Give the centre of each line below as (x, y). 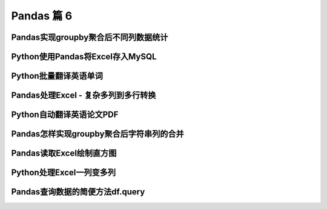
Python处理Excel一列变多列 (64, 173)
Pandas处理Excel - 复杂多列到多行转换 (84, 95)
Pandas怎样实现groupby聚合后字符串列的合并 (97, 134)
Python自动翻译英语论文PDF (65, 115)
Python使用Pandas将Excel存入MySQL (84, 57)
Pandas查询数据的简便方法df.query (78, 192)
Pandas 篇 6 (42, 16)
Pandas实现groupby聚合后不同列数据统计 (90, 37)
